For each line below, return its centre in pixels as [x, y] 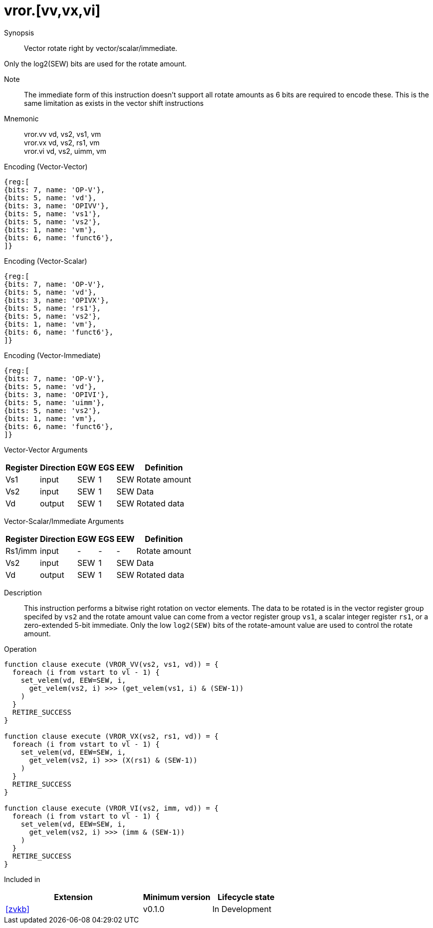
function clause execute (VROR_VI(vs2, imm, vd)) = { [111, 808]
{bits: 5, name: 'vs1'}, [52, 214]
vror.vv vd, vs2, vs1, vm [63, 134]
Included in [22, 879]
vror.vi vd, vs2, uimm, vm [65, 151]
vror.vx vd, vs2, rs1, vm [62, 142]
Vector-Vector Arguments [46, 450]
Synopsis [19, 32]
